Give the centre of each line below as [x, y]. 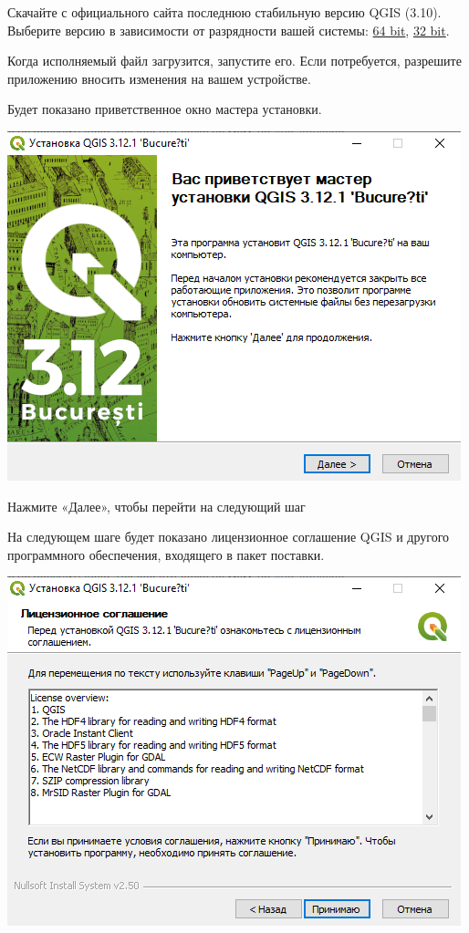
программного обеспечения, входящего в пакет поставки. [166, 554]
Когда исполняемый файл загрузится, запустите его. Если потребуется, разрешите [234, 61]
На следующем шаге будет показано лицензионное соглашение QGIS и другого [229, 537]
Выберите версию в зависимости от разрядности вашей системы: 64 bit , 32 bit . [229, 30]
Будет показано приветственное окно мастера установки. [165, 109]
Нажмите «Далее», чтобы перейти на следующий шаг [156, 506]
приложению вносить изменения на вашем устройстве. [159, 78]
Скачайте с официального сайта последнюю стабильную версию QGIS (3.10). [224, 12]
